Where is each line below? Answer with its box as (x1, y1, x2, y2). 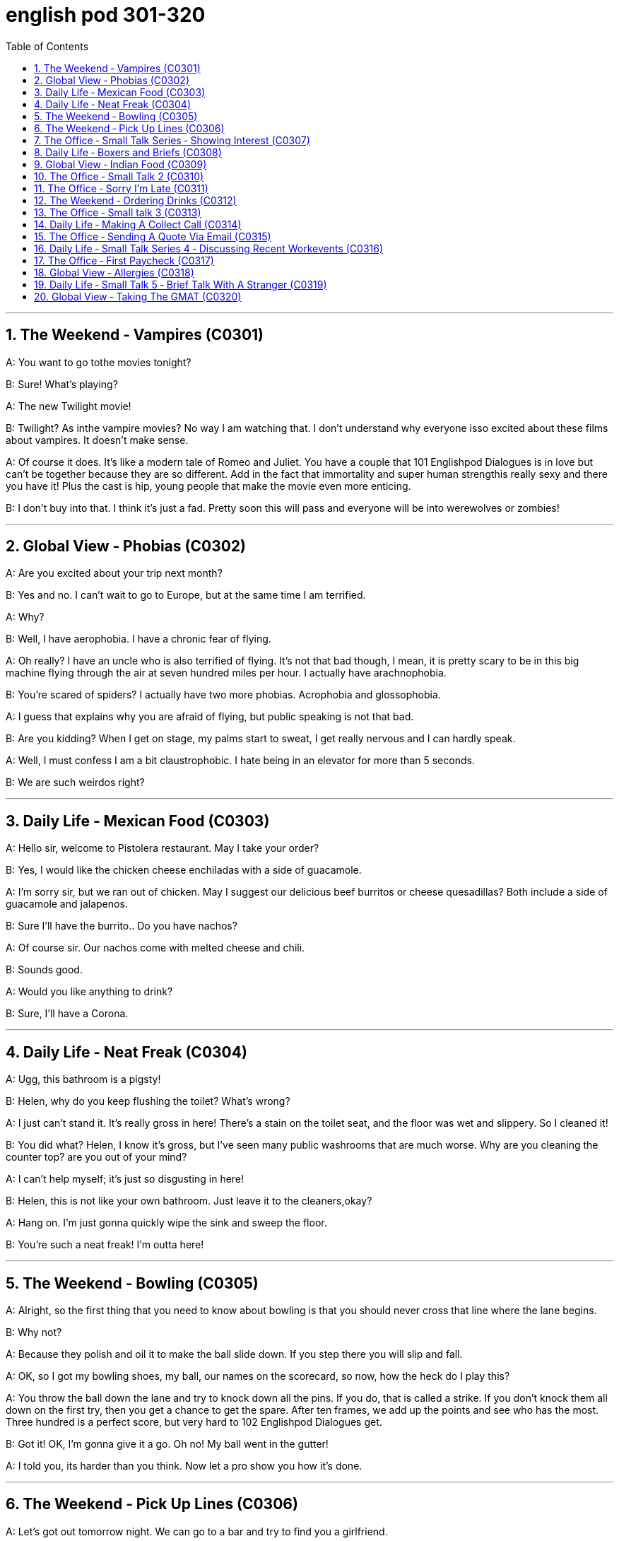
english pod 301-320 (6, 3, 206, 27)
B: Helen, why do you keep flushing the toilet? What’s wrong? (6, 1095, 290, 1108)
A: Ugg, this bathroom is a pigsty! (6, 1073, 161, 1086)
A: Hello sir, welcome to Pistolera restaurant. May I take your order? (6, 842, 319, 855)
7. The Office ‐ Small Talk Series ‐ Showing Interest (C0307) (34, 134, 310, 146)
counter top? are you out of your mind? (6, 1151, 187, 1164)
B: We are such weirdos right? (6, 776, 145, 789)
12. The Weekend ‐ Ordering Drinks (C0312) (34, 194, 237, 206)
